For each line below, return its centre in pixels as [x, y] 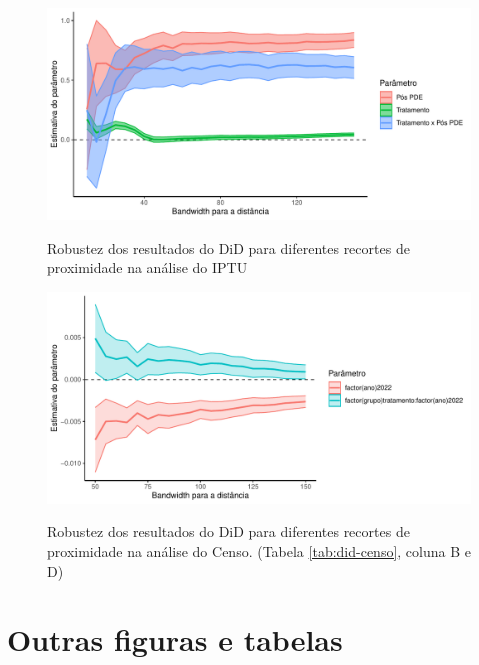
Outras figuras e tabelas [175, 639]
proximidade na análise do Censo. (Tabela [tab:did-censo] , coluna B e [259, 550]
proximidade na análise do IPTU [147, 267]
